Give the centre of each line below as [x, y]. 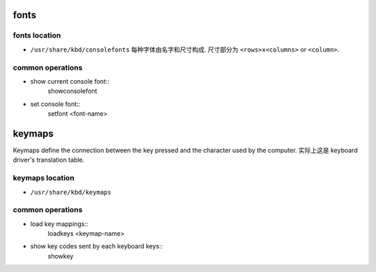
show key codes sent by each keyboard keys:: [96, 246]
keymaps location [44, 178]
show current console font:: [70, 81]
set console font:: [55, 104]
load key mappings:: [59, 224]
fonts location [37, 36]
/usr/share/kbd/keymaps [71, 192]
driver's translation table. [49, 160]
